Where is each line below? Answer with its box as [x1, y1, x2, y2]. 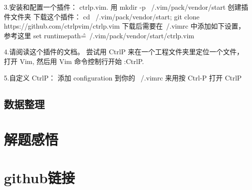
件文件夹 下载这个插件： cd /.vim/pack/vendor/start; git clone [4, 11, 200, 21]
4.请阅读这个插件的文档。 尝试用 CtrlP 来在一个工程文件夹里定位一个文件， [4, 47, 244, 57]
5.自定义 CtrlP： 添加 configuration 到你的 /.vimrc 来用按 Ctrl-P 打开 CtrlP [4, 72, 242, 82]
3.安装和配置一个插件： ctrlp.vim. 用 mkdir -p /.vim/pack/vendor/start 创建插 [4, 2, 249, 12]
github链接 [4, 167, 75, 187]
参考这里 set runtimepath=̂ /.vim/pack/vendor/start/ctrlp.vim [4, 30, 194, 40]
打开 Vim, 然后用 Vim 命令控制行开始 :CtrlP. [4, 56, 144, 66]
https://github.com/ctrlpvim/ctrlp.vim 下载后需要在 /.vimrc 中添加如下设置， [4, 21, 245, 31]
